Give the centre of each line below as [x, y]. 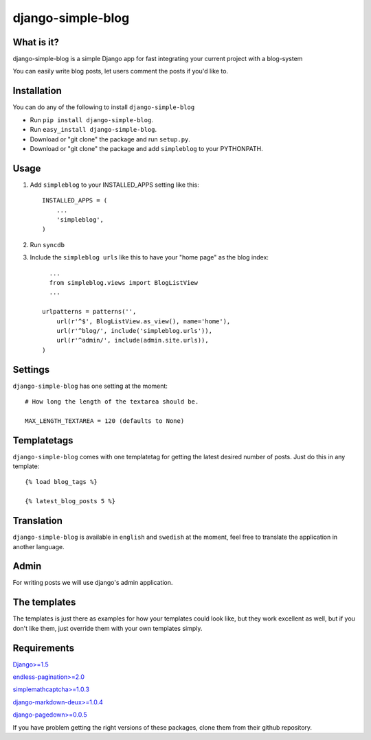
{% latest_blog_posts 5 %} [70, 501]
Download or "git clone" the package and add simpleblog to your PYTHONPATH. [147, 148]
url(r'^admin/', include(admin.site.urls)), [132, 340]
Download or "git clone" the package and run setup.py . [110, 139]
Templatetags [43, 440]
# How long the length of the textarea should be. [112, 401]
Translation [38, 521]
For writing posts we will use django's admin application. [93, 583]
